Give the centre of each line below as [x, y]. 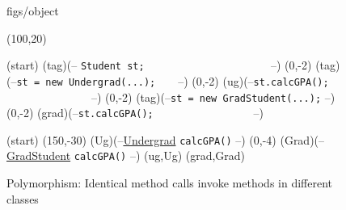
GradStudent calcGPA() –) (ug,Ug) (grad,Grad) [126, 155]
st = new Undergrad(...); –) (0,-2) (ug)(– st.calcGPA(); [173, 80]
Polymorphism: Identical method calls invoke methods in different [170, 183]
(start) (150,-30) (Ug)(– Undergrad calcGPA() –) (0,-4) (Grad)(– [166, 139]
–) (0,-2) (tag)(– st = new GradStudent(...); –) [213, 97]
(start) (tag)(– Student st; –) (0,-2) [159, 65]
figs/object [33, 10]
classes [23, 198]
